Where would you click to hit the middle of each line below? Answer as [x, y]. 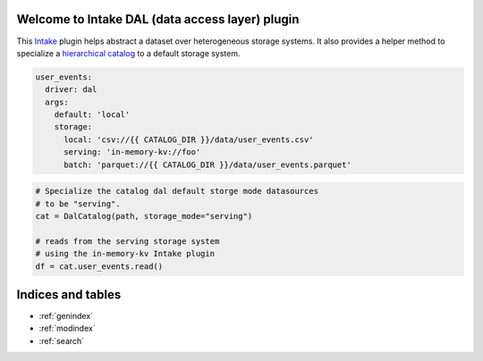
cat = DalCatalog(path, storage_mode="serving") [144, 216]
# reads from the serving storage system [127, 241]
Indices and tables [69, 294]
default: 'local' [92, 115]
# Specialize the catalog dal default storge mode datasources [177, 191]
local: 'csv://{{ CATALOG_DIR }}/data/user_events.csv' [189, 139]
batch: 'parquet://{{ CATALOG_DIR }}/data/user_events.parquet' [208, 164]
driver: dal [71, 90]
